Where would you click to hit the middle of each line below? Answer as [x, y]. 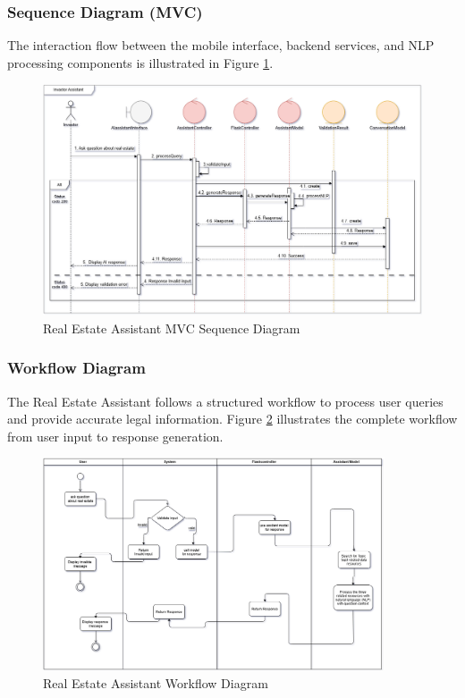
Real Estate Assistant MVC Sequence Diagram [172, 328]
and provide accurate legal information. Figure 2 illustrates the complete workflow [232, 419]
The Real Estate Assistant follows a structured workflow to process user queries [225, 401]
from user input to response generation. [115, 436]
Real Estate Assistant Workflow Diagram [156, 683]
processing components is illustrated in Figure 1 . [140, 62]
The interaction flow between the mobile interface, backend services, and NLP [221, 45]
